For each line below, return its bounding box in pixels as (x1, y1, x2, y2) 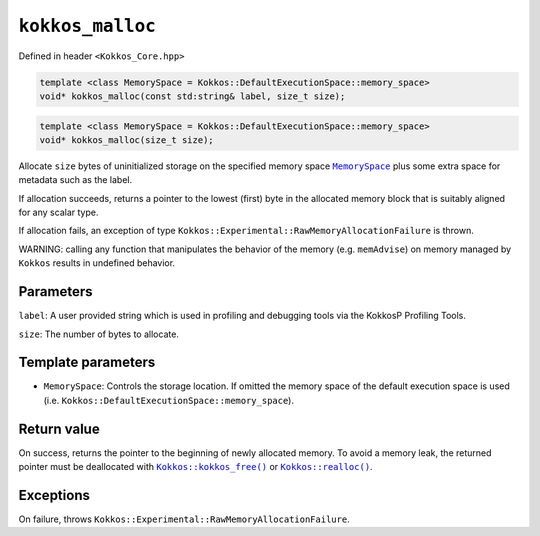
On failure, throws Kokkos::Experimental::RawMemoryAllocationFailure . (18, 513, 350, 525)
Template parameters (18, 354, 156, 371)
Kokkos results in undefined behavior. (18, 257, 175, 269)
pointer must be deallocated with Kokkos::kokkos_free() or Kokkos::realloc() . (18, 461, 374, 473)
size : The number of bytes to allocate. (18, 328, 180, 340)
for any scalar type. (18, 206, 99, 219)
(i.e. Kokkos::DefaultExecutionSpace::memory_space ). (43, 394, 295, 406)
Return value (18, 420, 100, 437)
